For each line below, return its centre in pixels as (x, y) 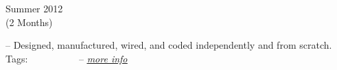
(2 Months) (29, 22)
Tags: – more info (67, 58)
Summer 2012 (34, 8)
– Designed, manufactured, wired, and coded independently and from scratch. (169, 45)
